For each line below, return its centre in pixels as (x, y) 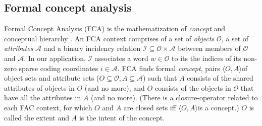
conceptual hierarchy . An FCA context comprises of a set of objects (109, 38)
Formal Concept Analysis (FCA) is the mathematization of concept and (115, 28)
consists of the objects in (193, 87)
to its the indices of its (206, 58)
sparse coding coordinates (59, 68)
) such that (160, 78)
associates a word (121, 58)
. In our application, (55, 58)
